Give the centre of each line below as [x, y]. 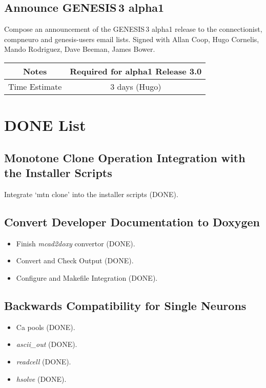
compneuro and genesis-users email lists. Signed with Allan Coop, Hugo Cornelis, [132, 39]
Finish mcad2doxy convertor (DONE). [76, 243]
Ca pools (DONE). [46, 327]
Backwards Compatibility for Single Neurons [125, 305]
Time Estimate [35, 86]
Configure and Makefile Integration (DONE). [87, 277]
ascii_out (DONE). [47, 344]
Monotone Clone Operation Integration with [125, 157]
